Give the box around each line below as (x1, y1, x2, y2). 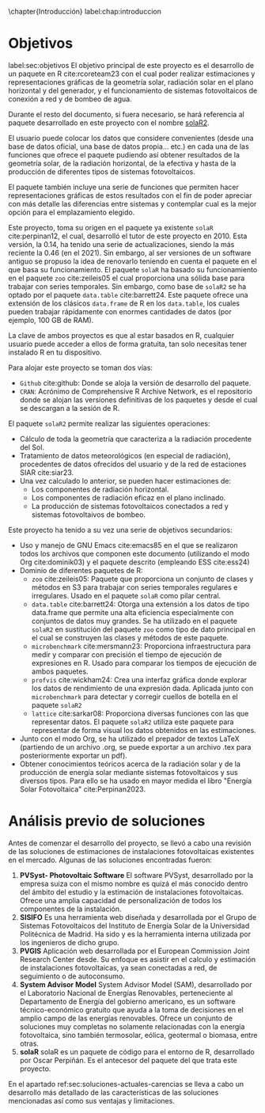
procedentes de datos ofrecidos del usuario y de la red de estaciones (19, 459, 247, 469)
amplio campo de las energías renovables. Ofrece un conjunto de (19, 1013, 233, 1023)
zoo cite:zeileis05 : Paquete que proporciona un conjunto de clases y (31, 574, 254, 583)
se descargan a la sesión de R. (19, 403, 120, 412)
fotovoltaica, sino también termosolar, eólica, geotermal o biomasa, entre (19, 1030, 258, 1039)
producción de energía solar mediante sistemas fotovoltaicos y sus (19, 767, 239, 777)
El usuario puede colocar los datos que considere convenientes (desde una (8, 133, 255, 142)
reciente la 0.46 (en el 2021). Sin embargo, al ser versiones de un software (8, 248, 252, 257)
